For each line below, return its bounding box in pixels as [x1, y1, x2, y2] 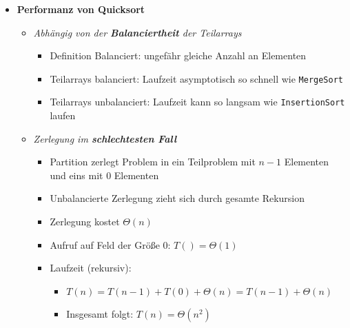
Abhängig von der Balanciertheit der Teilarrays [33, 25, 242, 39]
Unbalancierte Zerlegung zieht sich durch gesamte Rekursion [50, 191, 305, 205]
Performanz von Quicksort [17, 2, 145, 16]
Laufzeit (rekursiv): [50, 260, 132, 275]
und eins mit [50, 167, 103, 182]
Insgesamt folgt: [66, 306, 134, 320]
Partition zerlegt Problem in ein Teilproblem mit [50, 154, 256, 169]
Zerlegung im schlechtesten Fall [33, 131, 177, 145]
